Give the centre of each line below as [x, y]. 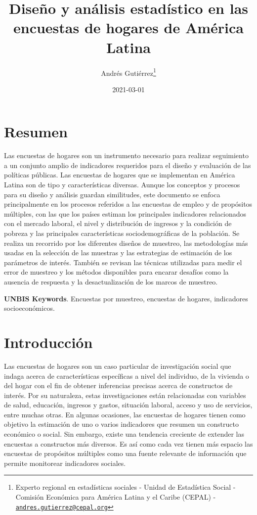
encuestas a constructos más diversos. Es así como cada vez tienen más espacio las [128, 443]
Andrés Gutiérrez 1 [128, 72]
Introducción [48, 342]
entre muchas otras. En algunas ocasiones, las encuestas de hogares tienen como [125, 414]
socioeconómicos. [29, 308]
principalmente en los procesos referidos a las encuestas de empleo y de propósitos [128, 204]
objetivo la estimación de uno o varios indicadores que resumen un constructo [121, 424]
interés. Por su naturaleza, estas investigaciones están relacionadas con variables [125, 395]
